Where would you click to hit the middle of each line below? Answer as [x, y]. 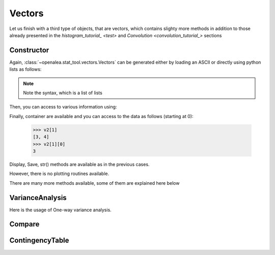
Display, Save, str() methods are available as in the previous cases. [79, 164]
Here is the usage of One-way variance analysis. [60, 210]
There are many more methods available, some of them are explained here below [94, 183]
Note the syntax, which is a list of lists [63, 93]
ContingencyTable [39, 240]
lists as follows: [25, 69]
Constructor [29, 50]
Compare [24, 224]
